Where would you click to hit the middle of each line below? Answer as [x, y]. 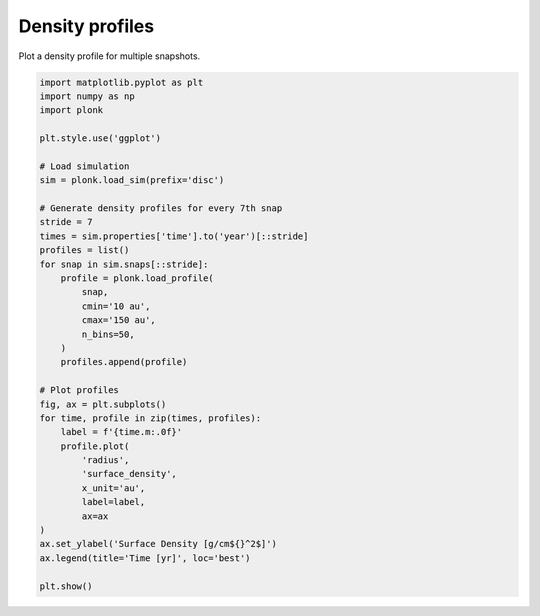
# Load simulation [84, 166]
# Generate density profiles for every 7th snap [161, 208]
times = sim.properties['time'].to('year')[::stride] [174, 236]
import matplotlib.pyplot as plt [121, 82]
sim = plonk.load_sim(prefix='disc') [132, 180]
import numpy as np [87, 96]
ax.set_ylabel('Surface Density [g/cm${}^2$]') [158, 544]
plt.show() [66, 586]
